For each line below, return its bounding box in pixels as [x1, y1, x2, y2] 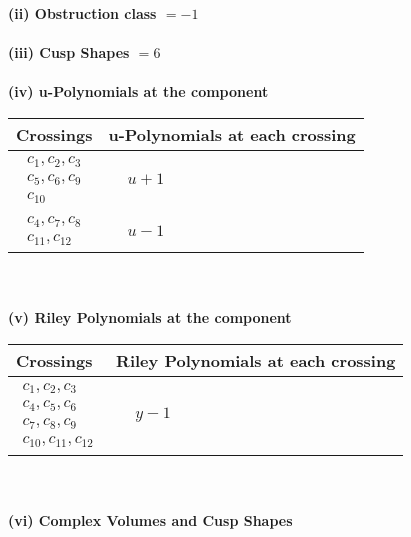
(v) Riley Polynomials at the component [8, 307, 292, 328]
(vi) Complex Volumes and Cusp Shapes [8, 509, 293, 530]
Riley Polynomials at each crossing [116, 349, 396, 373]
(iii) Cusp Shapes [8, 42, 130, 63]
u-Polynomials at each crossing [108, 122, 356, 146]
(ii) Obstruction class [8, 3, 157, 23]
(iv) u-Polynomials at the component [8, 81, 269, 102]
